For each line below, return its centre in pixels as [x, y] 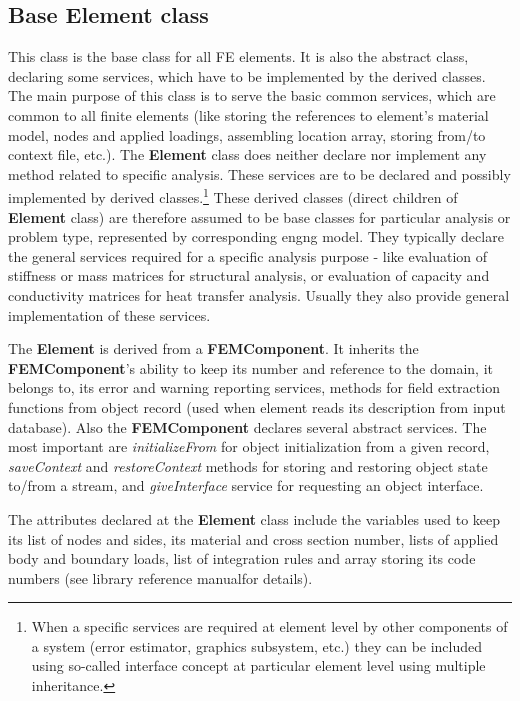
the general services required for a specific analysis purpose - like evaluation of [248, 255]
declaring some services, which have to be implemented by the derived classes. [247, 75]
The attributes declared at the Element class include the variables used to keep [254, 518]
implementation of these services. [109, 314]
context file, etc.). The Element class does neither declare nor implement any [247, 154]
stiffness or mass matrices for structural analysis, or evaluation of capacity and [249, 275]
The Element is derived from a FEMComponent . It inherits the [213, 348]
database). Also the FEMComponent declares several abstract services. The [247, 426]
